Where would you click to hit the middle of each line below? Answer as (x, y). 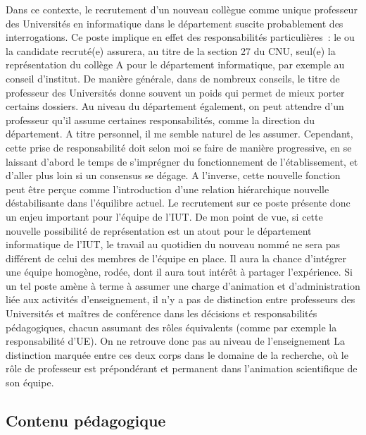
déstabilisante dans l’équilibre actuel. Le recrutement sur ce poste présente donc (178, 203)
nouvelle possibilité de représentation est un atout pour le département (159, 230)
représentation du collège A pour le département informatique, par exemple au (175, 65)
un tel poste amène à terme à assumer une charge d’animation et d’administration (183, 285)
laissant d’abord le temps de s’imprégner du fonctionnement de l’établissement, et (182, 161)
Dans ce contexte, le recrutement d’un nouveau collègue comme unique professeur (182, 9)
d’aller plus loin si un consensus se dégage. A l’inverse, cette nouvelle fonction (173, 175)
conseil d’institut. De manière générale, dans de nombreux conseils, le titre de (173, 78)
